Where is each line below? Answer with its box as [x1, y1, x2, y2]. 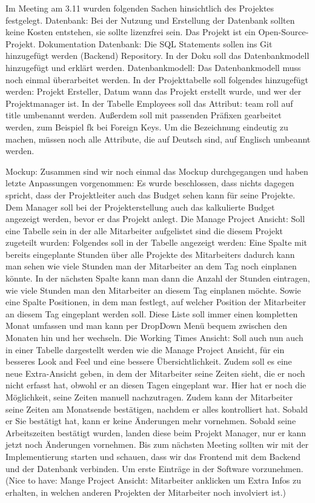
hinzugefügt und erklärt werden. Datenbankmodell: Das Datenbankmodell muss [5, 61, 301, 73]
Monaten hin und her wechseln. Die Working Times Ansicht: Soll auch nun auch [5, 331, 303, 344]
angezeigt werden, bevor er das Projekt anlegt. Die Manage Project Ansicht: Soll [5, 212, 305, 225]
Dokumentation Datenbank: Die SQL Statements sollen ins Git [38, 37, 273, 50]
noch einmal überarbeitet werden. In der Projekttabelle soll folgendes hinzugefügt [5, 73, 308, 86]
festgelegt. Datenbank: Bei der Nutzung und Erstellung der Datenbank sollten [5, 13, 295, 26]
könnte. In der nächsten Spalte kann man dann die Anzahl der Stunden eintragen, [5, 272, 310, 285]
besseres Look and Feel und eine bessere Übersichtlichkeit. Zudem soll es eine [5, 355, 292, 368]
